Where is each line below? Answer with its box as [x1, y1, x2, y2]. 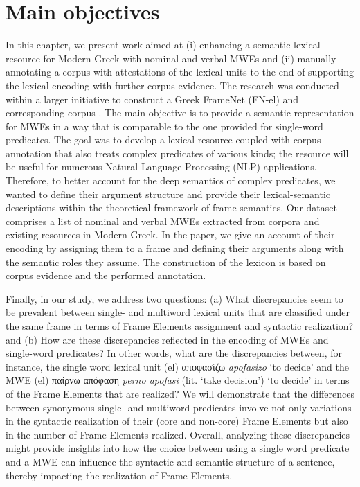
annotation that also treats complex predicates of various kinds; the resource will [6, 145, 349, 160]
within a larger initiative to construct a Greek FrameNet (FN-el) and [6, 91, 299, 106]
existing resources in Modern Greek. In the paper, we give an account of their [6, 227, 335, 242]
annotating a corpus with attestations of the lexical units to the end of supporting [6, 64, 354, 79]
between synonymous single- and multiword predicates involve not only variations [6, 400, 352, 414]
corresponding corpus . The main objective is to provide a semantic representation [6, 105, 354, 120]
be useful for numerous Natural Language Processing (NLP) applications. [6, 159, 317, 174]
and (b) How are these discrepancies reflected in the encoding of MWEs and [6, 332, 329, 346]
